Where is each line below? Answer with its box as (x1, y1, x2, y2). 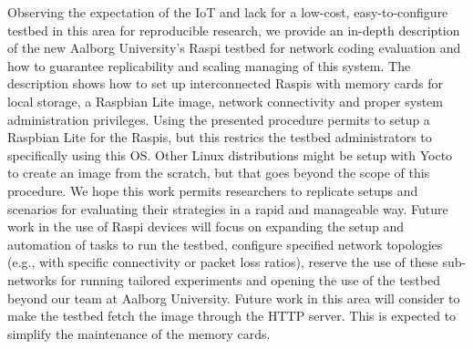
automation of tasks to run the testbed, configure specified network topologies (7, 234, 443, 253)
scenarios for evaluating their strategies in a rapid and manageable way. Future (7, 199, 448, 218)
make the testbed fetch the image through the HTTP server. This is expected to (7, 306, 457, 325)
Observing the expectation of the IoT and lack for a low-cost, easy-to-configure (7, 3, 448, 21)
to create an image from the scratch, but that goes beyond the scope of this (7, 163, 430, 182)
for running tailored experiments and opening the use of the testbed (60, 270, 440, 289)
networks (7, 270, 57, 289)
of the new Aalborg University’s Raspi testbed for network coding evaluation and (7, 38, 461, 57)
